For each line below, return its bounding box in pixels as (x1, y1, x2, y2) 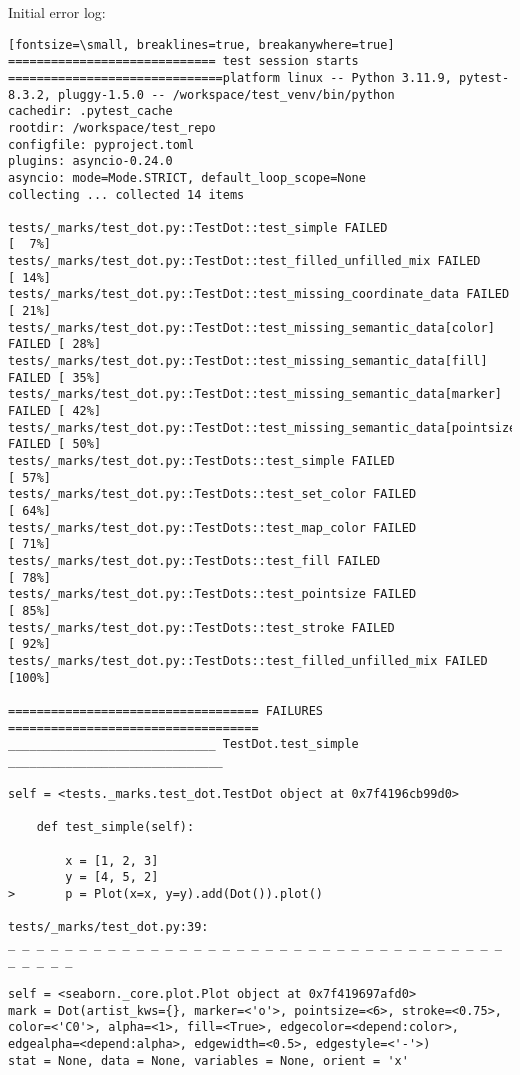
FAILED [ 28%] (8, 337, 102, 352)
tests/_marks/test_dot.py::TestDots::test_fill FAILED (8, 553, 381, 568)
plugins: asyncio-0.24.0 (8, 154, 173, 169)
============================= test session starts (8, 54, 359, 69)
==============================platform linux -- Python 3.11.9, (8, 70, 452, 85)
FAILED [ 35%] (8, 370, 102, 385)
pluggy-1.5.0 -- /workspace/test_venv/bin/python (58, 87, 395, 102)
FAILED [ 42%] (8, 404, 102, 419)
